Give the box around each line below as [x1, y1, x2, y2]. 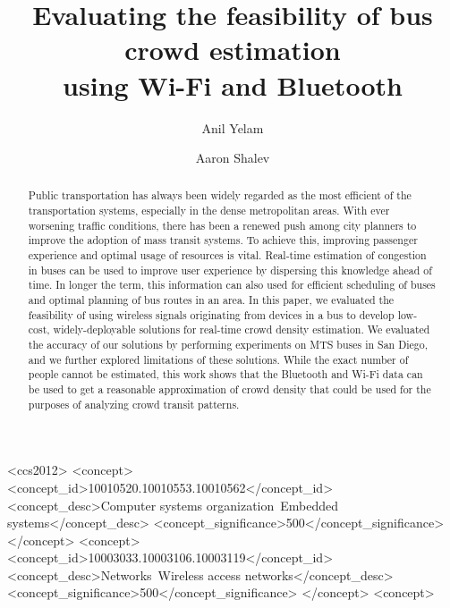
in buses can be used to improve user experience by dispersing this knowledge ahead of [28, 262, 432, 277]
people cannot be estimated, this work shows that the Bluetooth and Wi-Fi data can [28, 367, 423, 382]
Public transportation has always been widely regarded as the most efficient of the [28, 188, 412, 203]
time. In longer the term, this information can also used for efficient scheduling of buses [28, 277, 436, 292]
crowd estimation [124, 31, 341, 68]
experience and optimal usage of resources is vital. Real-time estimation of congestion [28, 248, 427, 263]
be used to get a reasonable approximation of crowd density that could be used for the [28, 382, 431, 397]
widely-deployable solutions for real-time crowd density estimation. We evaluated [53, 322, 430, 337]
